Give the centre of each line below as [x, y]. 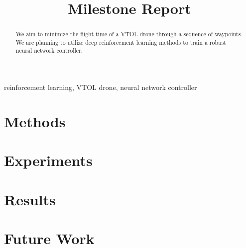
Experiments [48, 160]
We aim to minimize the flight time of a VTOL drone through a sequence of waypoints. [129, 34]
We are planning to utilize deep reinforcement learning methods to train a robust [121, 42]
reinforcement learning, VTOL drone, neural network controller [101, 87]
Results [30, 199]
